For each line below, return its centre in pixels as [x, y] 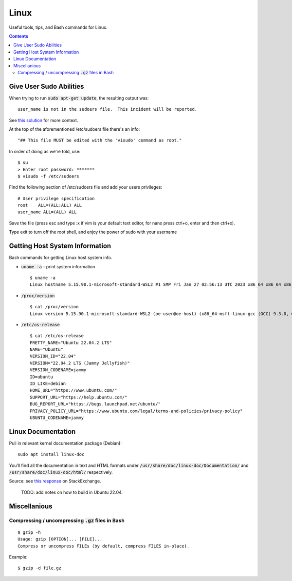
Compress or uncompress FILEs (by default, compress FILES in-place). [104, 546]
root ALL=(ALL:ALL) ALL [50, 205]
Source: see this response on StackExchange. [55, 481]
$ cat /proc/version [54, 307]
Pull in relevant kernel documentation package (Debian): [65, 443]
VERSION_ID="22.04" [53, 356]
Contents [19, 36]
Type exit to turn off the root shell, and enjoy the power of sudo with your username [93, 232]
